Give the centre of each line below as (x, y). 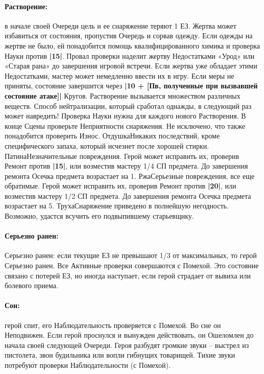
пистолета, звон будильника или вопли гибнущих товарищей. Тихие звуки (120, 355)
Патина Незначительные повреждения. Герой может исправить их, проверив (122, 156)
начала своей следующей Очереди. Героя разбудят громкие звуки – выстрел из (127, 345)
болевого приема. (31, 285)
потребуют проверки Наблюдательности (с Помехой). (88, 365)
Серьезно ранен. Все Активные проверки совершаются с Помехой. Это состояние (132, 265)
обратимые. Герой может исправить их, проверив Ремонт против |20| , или (121, 186)
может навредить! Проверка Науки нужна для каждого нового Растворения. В (125, 116)
